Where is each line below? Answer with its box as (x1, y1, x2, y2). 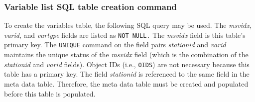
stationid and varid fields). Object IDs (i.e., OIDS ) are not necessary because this (4, 59, 250, 69)
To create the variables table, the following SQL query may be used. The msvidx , (4, 20, 252, 30)
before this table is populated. (4, 88, 96, 99)
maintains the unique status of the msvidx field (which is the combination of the (4, 49, 249, 60)
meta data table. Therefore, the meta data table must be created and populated (4, 78, 249, 89)
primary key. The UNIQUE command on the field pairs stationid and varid (4, 39, 226, 50)
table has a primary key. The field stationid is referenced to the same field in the (4, 69, 250, 79)
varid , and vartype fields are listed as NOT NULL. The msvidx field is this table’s (4, 29, 246, 40)
